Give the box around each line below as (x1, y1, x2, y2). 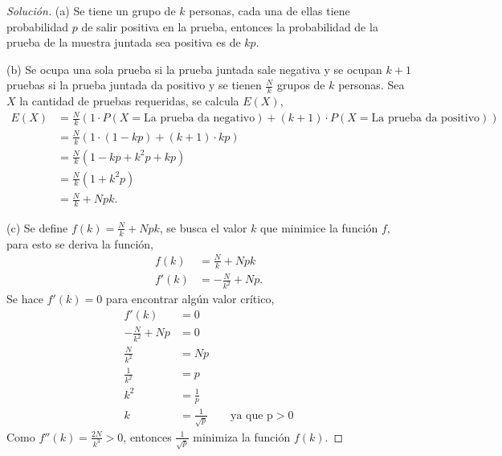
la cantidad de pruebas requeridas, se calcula (19, 92, 239, 109)
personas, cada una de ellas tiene (189, 2, 350, 18)
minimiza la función (193, 428, 291, 445)
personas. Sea (338, 76, 405, 93)
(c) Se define (6, 219, 68, 236)
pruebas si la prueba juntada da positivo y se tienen (6, 76, 262, 93)
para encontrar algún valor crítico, (105, 290, 275, 307)
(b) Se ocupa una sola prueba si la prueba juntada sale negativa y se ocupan (6, 60, 382, 77)
